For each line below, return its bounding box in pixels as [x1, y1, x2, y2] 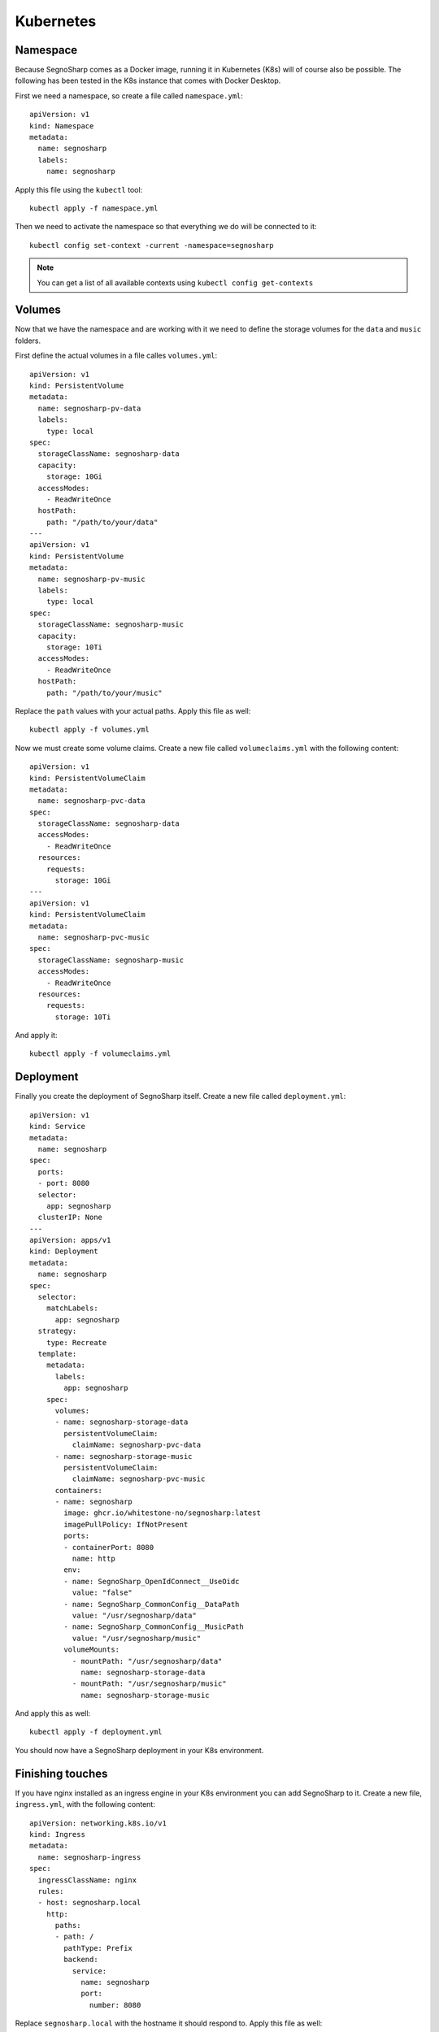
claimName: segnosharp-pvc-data [72, 1440, 202, 1450]
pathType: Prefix [63, 1943, 133, 1952]
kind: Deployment [29, 1247, 98, 1256]
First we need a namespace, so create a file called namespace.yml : [15, 90, 244, 101]
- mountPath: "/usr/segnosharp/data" [72, 1656, 223, 1665]
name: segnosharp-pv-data [37, 403, 141, 413]
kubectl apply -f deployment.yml [29, 1727, 163, 1737]
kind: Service [29, 1122, 85, 1131]
